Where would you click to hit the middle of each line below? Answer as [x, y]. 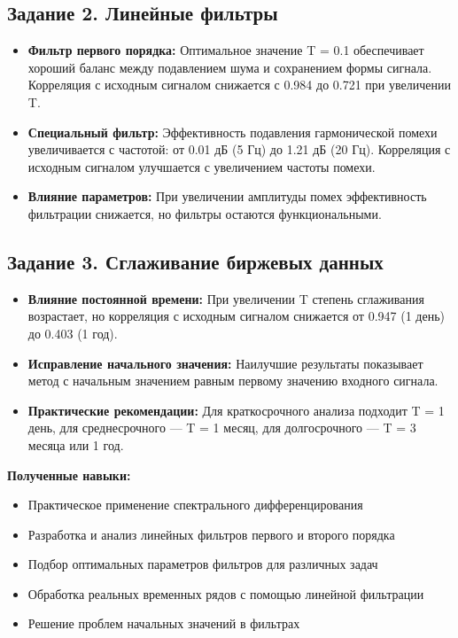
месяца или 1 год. [76, 444]
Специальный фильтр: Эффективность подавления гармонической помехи [233, 132]
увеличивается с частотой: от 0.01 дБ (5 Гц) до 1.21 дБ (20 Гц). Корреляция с [239, 149]
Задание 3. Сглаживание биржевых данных [195, 261]
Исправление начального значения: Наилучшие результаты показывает [225, 363]
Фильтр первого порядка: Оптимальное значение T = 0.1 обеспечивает [226, 50]
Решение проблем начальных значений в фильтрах [164, 623]
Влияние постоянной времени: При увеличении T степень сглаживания [226, 298]
